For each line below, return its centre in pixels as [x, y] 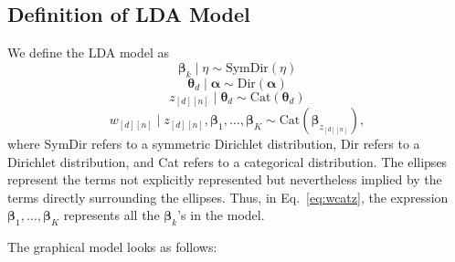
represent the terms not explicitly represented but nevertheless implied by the [225, 179]
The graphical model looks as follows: [112, 247]
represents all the [111, 215]
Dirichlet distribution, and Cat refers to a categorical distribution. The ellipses [227, 161]
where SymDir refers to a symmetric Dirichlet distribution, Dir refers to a [214, 144]
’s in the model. [221, 215]
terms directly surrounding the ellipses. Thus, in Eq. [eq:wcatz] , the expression [228, 197]
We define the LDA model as [89, 52]
